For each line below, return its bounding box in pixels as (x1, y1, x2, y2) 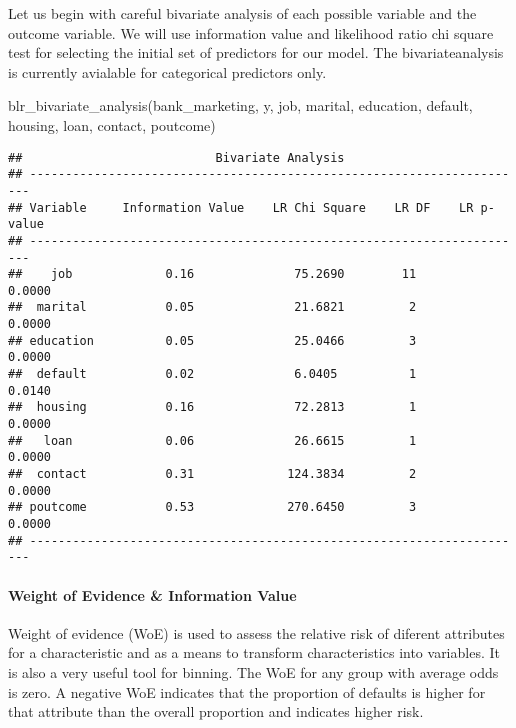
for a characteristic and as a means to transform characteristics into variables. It (8, 642, 500, 663)
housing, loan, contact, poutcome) (8, 114, 216, 135)
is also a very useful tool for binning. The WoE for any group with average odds (8, 661, 499, 682)
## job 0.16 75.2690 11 (8, 267, 417, 282)
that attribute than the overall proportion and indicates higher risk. (8, 701, 424, 722)
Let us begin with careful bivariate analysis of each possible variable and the (8, 3, 477, 23)
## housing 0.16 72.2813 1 (8, 400, 417, 415)
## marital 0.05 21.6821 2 (8, 300, 417, 315)
